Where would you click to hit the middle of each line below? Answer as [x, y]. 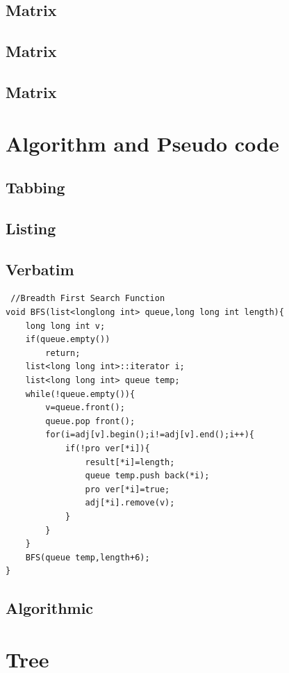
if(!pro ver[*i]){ [107, 449]
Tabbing [35, 187]
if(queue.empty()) [68, 340]
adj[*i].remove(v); [130, 503]
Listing [31, 228]
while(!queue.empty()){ [80, 394]
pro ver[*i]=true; [127, 489]
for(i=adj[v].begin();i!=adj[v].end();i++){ [150, 435]
